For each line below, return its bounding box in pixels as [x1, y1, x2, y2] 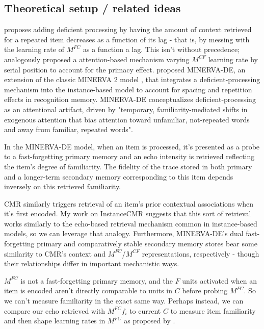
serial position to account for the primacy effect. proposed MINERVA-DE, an [4, 64, 246, 74]
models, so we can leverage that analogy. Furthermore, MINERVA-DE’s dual [4, 228, 244, 239]
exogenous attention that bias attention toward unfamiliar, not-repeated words [4, 114, 250, 124]
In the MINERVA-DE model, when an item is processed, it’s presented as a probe [4, 141, 260, 151]
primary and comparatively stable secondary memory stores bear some [37, 238, 257, 249]
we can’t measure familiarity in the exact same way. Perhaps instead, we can [4, 295, 244, 306]
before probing [182, 285, 228, 296]
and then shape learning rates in [4, 315, 105, 326]
